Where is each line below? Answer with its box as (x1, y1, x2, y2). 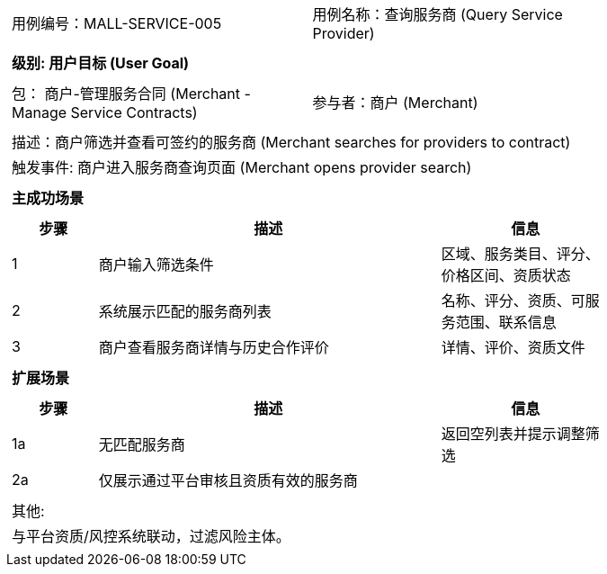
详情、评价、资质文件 (441, 338, 585, 356)
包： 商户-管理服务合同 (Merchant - (12, 85, 251, 103)
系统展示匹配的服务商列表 (98, 302, 272, 320)
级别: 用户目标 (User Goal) (12, 54, 190, 72)
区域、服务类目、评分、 (441, 245, 600, 263)
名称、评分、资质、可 (441, 291, 585, 309)
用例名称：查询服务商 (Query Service (312, 5, 563, 23)
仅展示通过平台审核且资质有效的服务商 (98, 471, 358, 489)
